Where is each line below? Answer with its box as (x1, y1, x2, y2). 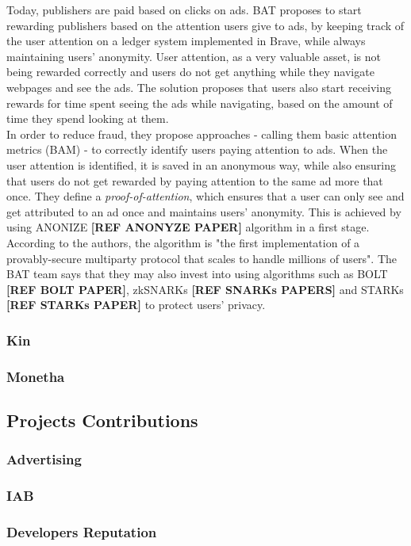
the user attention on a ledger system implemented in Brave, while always (6, 32, 366, 49)
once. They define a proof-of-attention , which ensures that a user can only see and (6, 188, 405, 204)
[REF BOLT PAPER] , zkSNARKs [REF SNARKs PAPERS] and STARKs (6, 281, 404, 297)
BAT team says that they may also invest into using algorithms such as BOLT (6, 265, 388, 282)
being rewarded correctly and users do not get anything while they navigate (6, 63, 375, 80)
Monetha (6, 366, 65, 386)
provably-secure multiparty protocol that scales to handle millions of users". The (6, 250, 397, 266)
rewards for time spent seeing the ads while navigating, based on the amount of (6, 94, 393, 111)
